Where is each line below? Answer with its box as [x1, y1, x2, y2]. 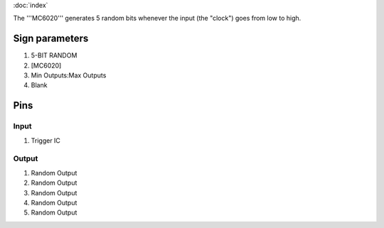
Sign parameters [13, 33, 89, 45]
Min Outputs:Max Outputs [31, 71, 107, 80]
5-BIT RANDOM [31, 51, 78, 60]
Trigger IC [31, 136, 60, 145]
